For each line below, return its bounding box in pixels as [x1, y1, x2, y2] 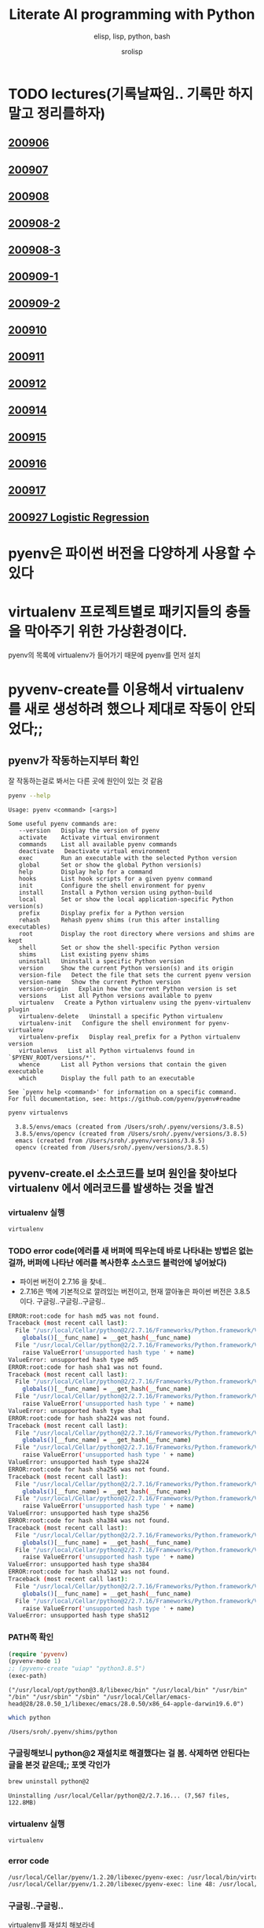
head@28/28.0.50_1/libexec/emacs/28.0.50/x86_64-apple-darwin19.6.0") [8, 1700, 244, 1708]
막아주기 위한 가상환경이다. [24, 623, 188, 641]
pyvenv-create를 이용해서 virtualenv [8, 681, 245, 699]
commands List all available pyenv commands [18, 840, 178, 848]
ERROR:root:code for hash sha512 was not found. [8, 1568, 170, 1576]
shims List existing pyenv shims [18, 950, 149, 958]
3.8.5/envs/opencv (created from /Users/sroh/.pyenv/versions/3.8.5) [15, 1130, 247, 1138]
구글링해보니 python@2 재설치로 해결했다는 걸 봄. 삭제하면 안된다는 [8, 1747, 250, 1758]
